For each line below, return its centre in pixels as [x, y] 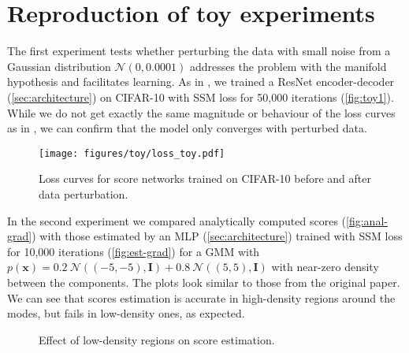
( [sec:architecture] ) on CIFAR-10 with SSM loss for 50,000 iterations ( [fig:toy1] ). [201, 97]
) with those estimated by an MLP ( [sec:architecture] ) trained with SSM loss [217, 236]
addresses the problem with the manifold [288, 66]
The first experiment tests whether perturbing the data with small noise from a [199, 51]
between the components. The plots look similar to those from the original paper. [204, 282]
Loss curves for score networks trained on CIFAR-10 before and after [205, 178]
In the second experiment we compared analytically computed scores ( [177, 220]
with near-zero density [325, 267]
